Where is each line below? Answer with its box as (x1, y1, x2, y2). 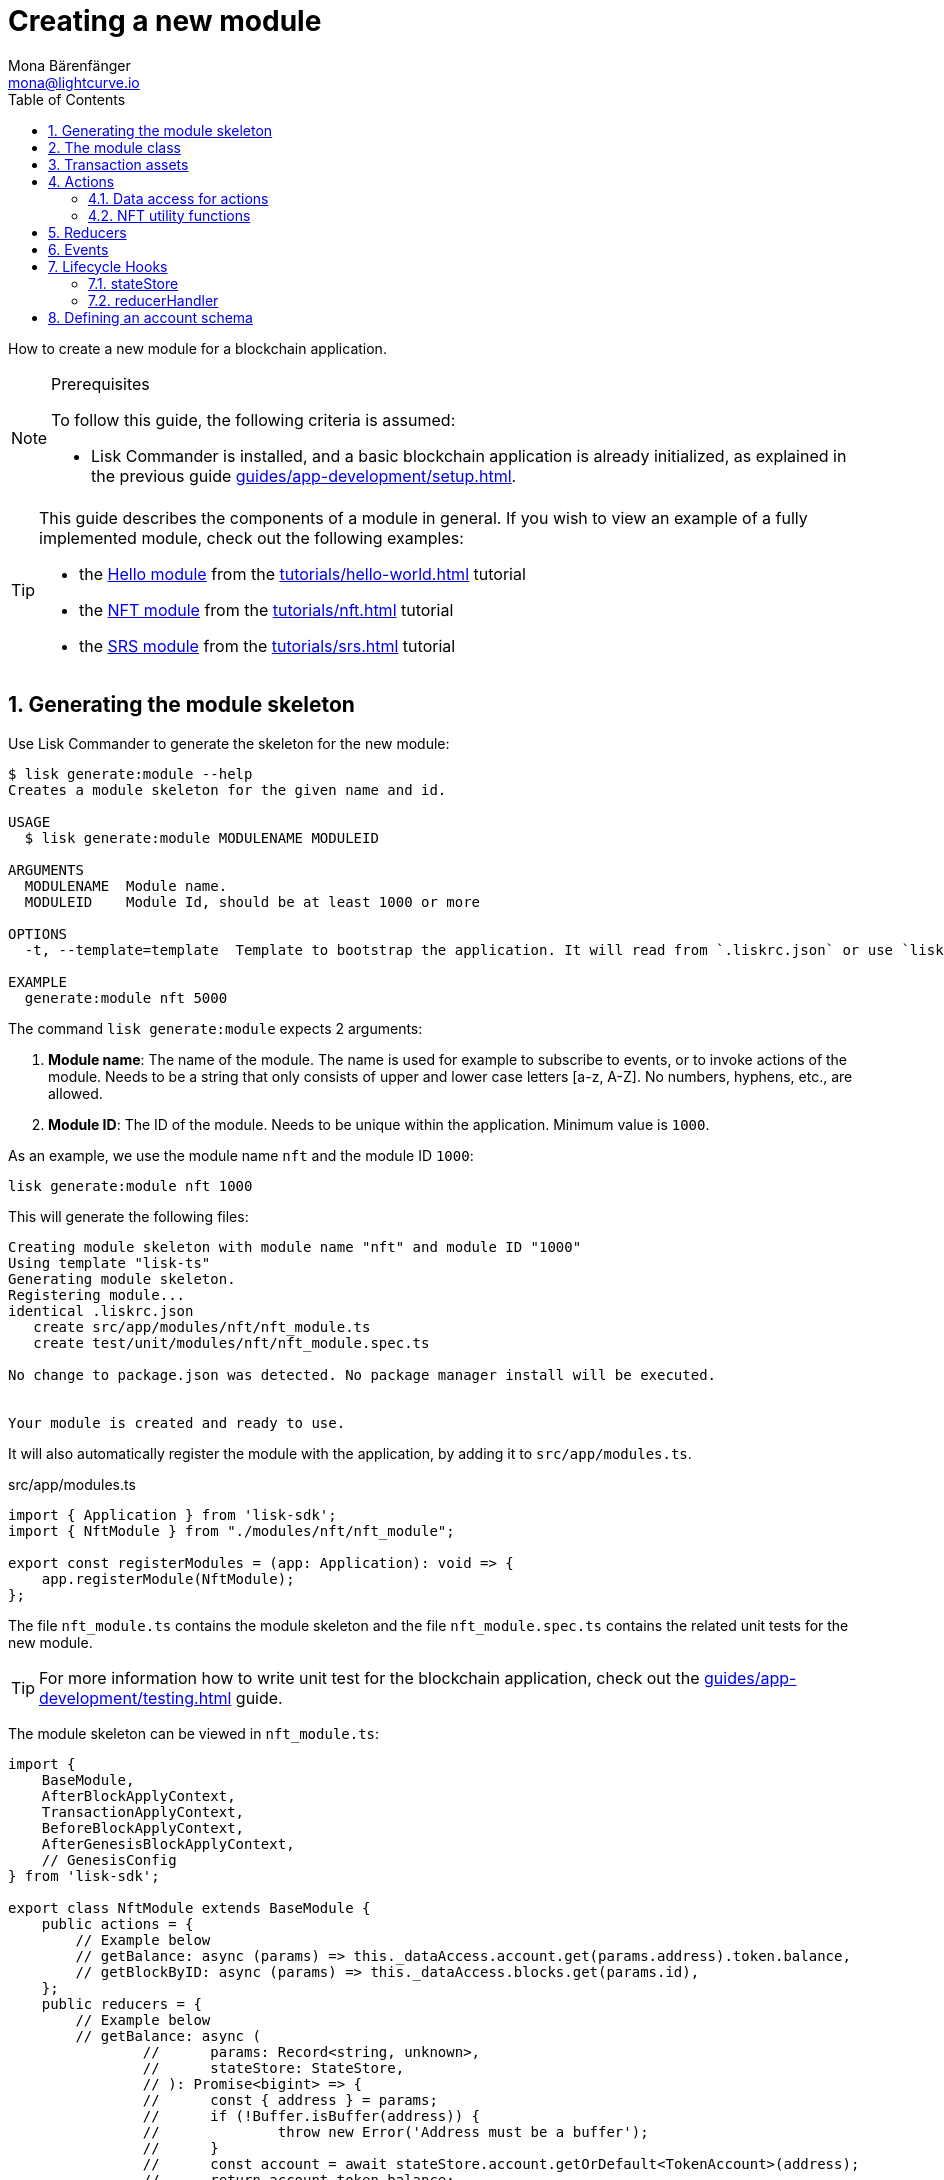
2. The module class (48, 138, 181, 156)
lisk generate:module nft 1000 (8, 1177, 253, 1194)
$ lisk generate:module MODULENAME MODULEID (24, 829, 379, 846)
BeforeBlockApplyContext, (41, 1819, 245, 1836)
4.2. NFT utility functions (88, 206, 251, 224)
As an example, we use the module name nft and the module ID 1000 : (8, 1146, 474, 1164)
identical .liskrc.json (8, 1302, 194, 1319)
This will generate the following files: (8, 1207, 249, 1225)
